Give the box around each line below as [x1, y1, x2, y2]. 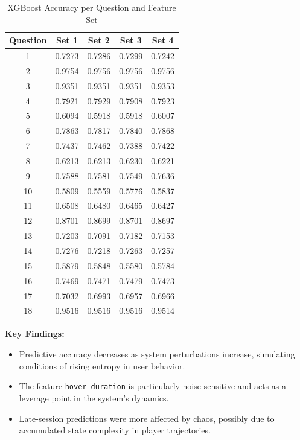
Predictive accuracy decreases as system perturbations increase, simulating [19, 348, 295, 360]
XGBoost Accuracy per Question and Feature [7, 1, 176, 13]
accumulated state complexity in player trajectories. [19, 424, 211, 436]
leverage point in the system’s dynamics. [19, 391, 169, 404]
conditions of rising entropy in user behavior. [19, 359, 185, 372]
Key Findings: [5, 327, 65, 340]
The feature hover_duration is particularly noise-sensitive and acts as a [19, 380, 287, 392]
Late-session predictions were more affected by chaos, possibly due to [19, 412, 275, 424]
